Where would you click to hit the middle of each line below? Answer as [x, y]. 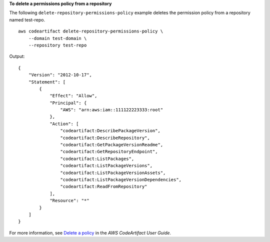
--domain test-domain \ [57, 38]
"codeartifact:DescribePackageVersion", [110, 131]
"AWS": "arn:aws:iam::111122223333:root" [112, 110]
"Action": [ [64, 124]
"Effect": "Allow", [73, 96]
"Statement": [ [47, 82]
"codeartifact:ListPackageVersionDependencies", [121, 179]
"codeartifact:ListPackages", [97, 159]
